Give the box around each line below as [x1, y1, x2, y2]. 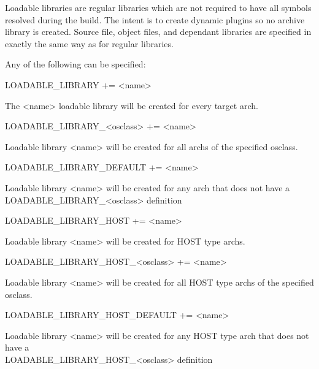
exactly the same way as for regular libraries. [5, 37, 174, 50]
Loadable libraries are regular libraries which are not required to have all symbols [5, 1, 312, 13]
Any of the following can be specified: [5, 58, 146, 70]
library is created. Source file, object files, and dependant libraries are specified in [5, 25, 312, 38]
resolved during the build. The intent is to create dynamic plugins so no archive [5, 13, 305, 26]
